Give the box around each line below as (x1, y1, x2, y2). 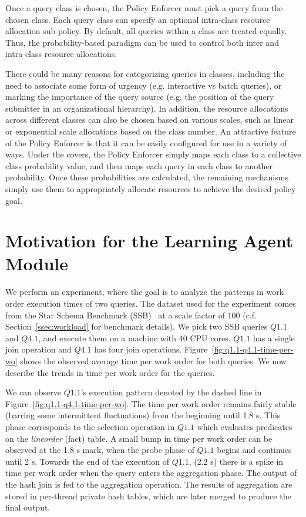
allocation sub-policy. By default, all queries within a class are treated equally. (5, 25, 287, 37)
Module (5, 251, 69, 276)
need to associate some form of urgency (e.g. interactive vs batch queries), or (5, 79, 282, 91)
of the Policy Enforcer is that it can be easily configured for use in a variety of (5, 136, 287, 149)
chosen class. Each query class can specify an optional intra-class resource (5, 13, 270, 25)
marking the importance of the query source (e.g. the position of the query (5, 90, 274, 103)
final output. (5, 501, 51, 513)
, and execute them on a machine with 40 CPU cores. (38, 331, 231, 344)
